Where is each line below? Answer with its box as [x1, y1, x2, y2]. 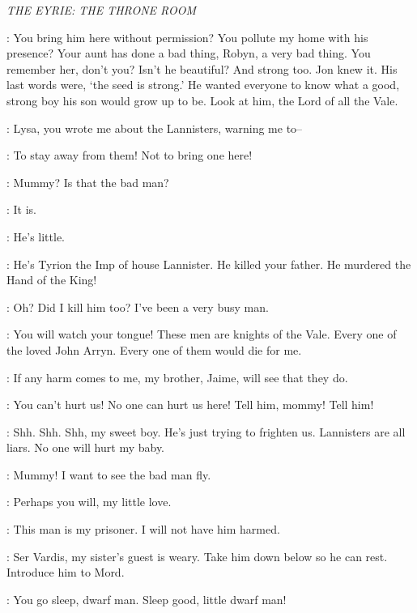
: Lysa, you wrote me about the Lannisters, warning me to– [6, 119, 303, 136]
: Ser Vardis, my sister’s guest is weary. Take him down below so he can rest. [6, 547, 388, 564]
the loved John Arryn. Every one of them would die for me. [6, 341, 302, 358]
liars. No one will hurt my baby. [6, 439, 165, 456]
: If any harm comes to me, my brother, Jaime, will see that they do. [6, 368, 348, 385]
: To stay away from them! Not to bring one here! [6, 147, 253, 164]
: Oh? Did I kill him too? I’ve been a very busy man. [6, 298, 269, 315]
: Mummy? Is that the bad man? [6, 173, 169, 190]
